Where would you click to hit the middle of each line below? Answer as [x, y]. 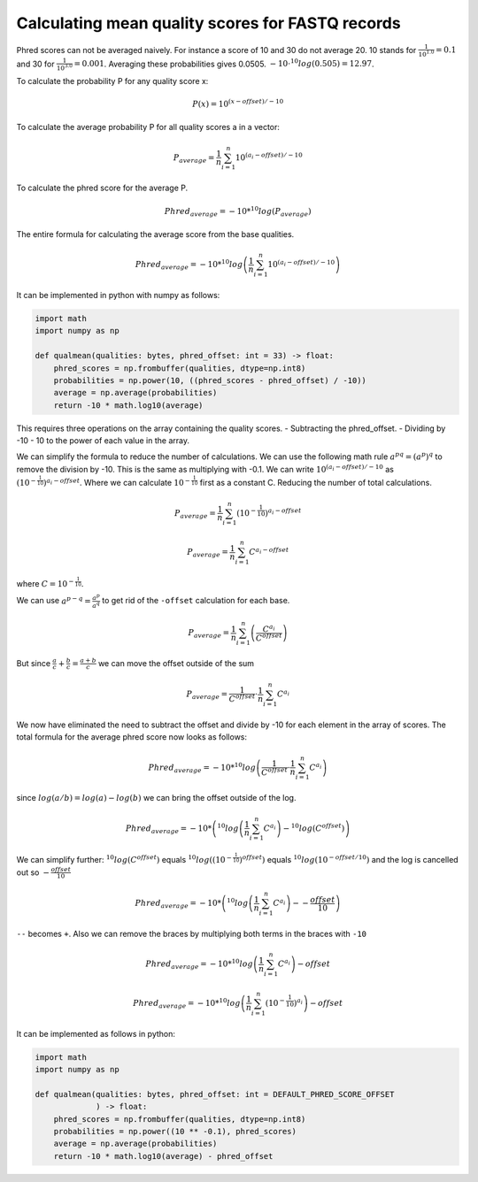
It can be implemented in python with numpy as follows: [118, 295]
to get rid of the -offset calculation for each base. [196, 601]
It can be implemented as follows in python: [96, 1033]
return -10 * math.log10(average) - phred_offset [163, 1156]
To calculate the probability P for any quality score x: [112, 81]
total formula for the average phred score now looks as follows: [132, 737]
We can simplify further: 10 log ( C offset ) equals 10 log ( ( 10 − [124, 860]
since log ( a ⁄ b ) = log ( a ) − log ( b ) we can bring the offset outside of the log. [156, 798]
